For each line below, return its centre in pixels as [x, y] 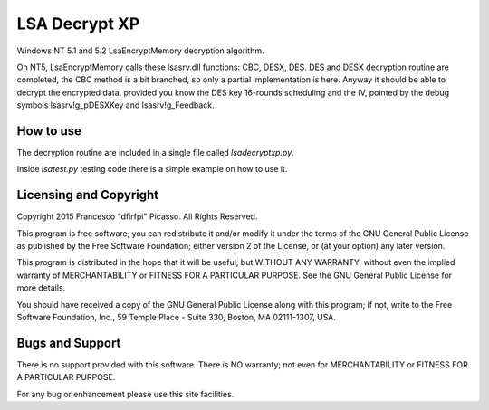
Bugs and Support [69, 343]
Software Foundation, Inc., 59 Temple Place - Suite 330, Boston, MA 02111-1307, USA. [177, 318]
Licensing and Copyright [88, 195]
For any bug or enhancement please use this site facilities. [125, 394]
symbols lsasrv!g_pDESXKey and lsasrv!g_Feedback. [115, 105]
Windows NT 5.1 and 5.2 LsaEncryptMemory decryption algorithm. [140, 51]
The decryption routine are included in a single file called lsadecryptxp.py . [155, 153]
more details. [41, 288]
